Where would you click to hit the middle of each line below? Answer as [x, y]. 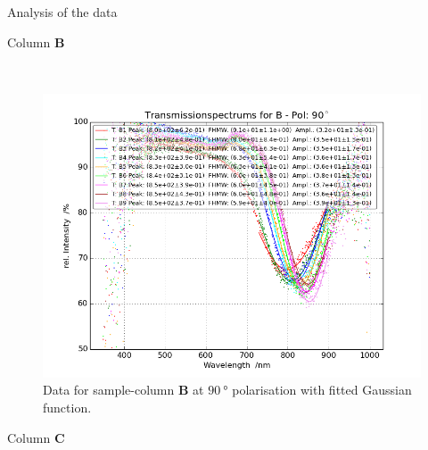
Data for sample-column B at [123, 390]
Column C [36, 437]
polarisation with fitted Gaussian [322, 390]
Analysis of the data [62, 12]
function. [67, 407]
